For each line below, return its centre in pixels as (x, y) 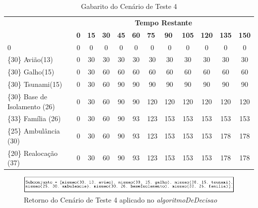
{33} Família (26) (34, 118)
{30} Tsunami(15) (35, 84)
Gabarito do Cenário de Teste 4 (129, 6)
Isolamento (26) (31, 106)
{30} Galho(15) (31, 72)
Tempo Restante (163, 22)
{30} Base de (27, 96)
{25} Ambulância (34, 131)
